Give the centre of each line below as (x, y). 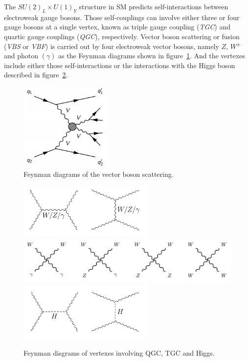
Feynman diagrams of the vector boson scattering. (99, 174)
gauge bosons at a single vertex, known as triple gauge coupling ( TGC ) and (117, 27)
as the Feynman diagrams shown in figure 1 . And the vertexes (152, 56)
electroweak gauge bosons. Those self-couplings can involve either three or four (122, 17)
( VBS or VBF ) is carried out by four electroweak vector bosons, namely (112, 46)
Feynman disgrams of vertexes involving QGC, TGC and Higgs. (119, 352)
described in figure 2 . (36, 75)
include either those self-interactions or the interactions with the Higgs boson (120, 65)
